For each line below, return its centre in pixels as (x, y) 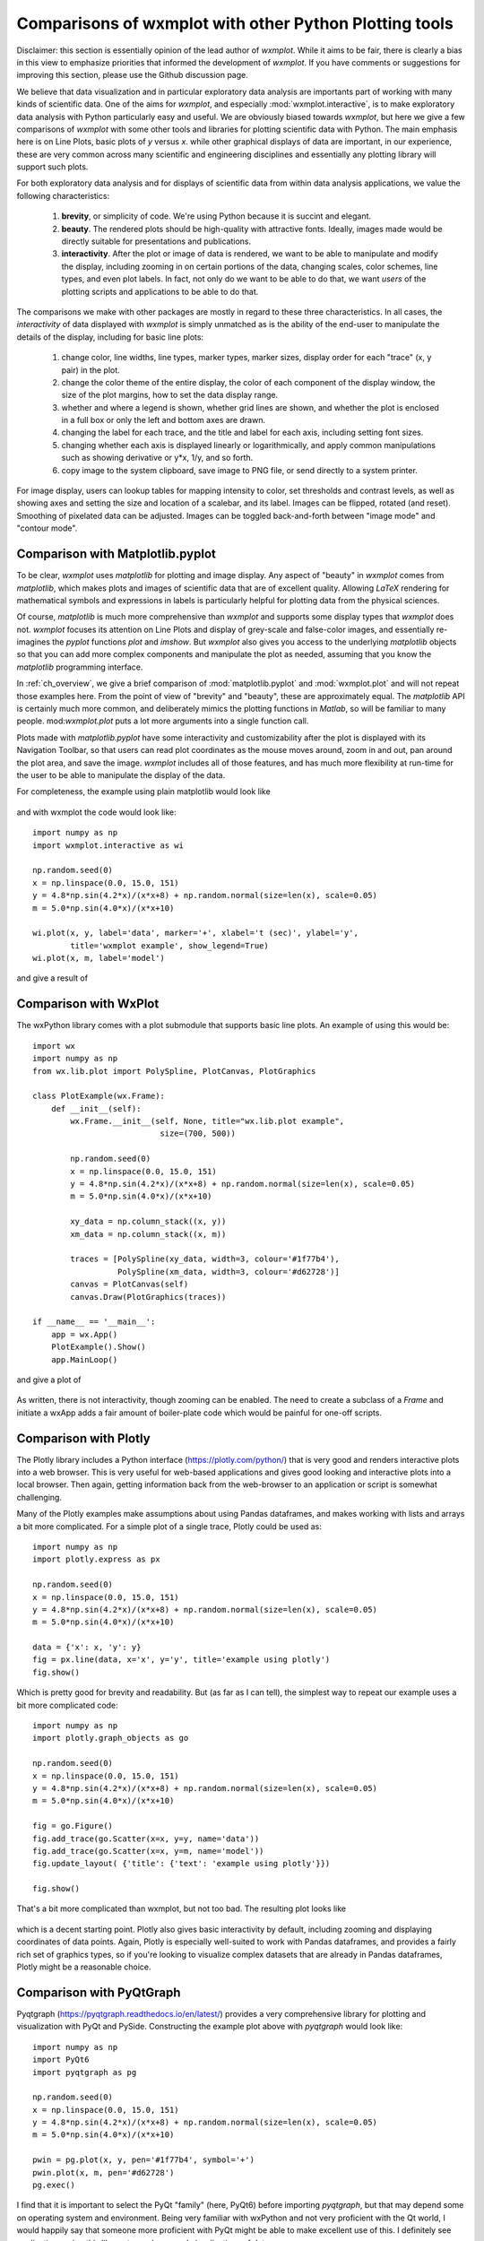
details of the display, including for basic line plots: (110, 337)
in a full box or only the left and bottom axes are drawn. (164, 420)
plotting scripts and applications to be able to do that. (160, 291)
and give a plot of (49, 1380)
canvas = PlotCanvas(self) (130, 1285)
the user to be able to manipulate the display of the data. (121, 774)
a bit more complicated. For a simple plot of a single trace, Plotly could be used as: (169, 1526)
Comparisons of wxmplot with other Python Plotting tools (235, 23)
